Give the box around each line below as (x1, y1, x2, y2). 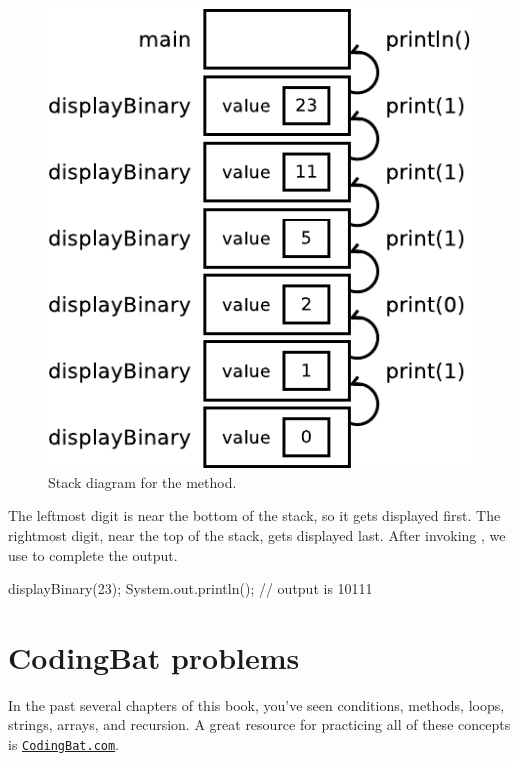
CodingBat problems (8, 636, 300, 677)
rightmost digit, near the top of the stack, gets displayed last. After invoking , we (8, 524, 506, 545)
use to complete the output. (8, 544, 178, 565)
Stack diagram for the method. (48, 471, 237, 492)
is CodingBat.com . (8, 734, 120, 755)
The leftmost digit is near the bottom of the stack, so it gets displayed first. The (8, 505, 501, 526)
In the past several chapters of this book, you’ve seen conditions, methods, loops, (8, 694, 505, 715)
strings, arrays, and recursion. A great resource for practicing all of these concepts (8, 714, 511, 735)
